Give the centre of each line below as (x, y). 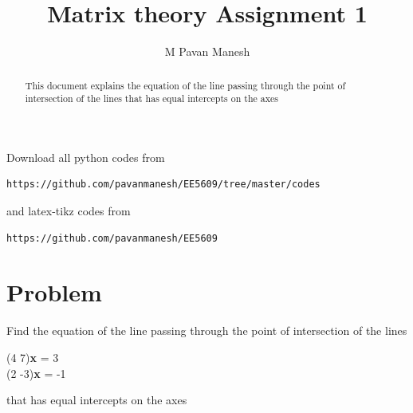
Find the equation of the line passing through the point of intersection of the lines (207, 330)
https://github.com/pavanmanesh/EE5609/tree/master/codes (163, 185)
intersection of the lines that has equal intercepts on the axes (151, 98)
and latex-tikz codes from (69, 211)
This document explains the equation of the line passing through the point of (185, 85)
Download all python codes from (86, 157)
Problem (54, 292)
